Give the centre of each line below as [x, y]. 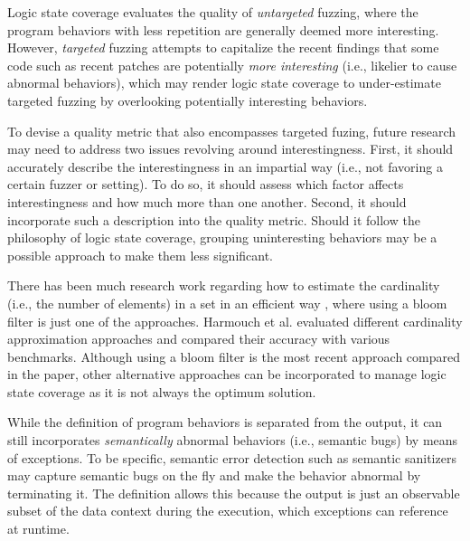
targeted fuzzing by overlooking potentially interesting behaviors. [188, 100]
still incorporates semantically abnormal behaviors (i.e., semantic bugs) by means [233, 440]
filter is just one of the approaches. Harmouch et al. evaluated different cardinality [235, 321]
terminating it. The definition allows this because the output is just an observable [234, 493]
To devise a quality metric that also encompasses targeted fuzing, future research [232, 131]
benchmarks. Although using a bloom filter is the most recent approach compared [234, 356]
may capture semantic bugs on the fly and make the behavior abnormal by [214, 475]
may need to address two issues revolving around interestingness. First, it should [230, 149]
